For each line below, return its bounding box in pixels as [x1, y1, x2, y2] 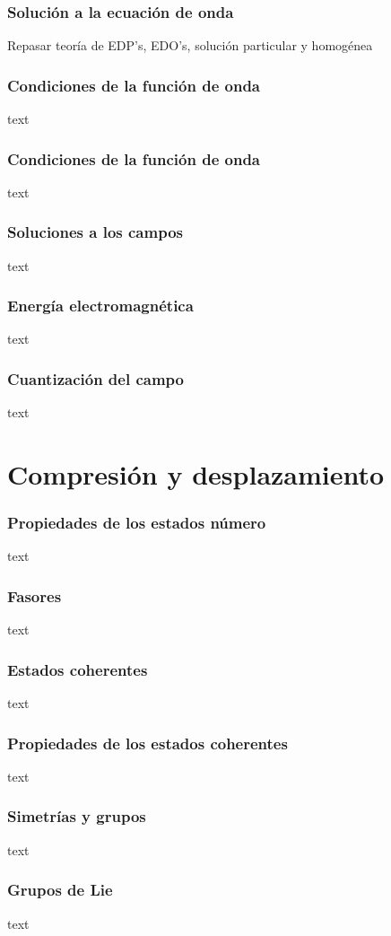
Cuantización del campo [7, 367, 184, 389]
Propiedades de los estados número [7, 512, 266, 534]
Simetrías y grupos [7, 805, 146, 827]
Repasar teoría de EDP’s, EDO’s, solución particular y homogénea [7, 36, 373, 55]
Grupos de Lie [7, 879, 113, 901]
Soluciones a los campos [7, 221, 184, 243]
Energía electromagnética [7, 294, 194, 317]
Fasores [7, 584, 62, 607]
